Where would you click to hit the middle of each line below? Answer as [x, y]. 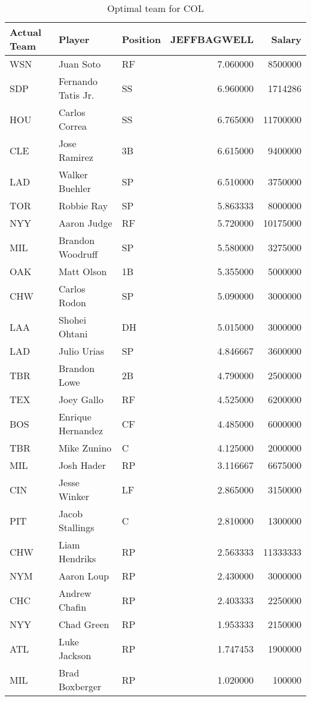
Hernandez [81, 430]
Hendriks [77, 558]
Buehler [74, 188]
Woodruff [78, 254]
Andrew [75, 593]
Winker [74, 496]
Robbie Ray [83, 205]
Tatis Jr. [76, 95]
